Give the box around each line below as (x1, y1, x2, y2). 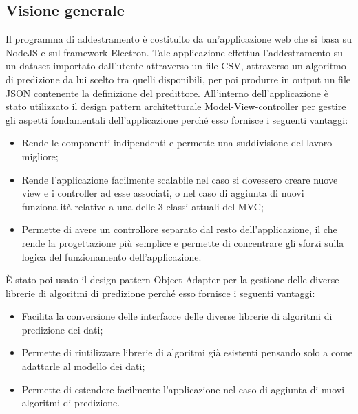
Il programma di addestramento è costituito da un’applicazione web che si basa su (6, 32, 352, 46)
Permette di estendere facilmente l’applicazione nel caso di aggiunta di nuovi (21, 382, 345, 396)
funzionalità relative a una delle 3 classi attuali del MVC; (21, 199, 264, 213)
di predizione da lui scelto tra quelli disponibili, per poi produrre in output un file (6, 72, 351, 86)
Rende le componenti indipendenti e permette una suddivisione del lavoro (21, 135, 333, 150)
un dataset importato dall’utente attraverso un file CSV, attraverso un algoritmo (6, 58, 346, 73)
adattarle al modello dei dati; (21, 359, 145, 373)
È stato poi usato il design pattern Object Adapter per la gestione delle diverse (6, 272, 339, 287)
